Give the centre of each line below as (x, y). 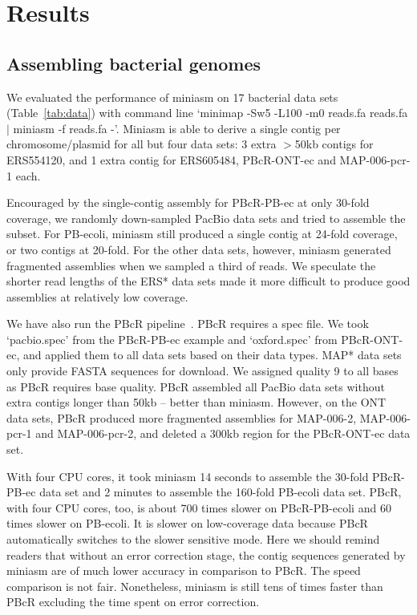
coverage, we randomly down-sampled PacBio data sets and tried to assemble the (206, 218)
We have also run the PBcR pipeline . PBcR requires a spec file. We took (188, 324)
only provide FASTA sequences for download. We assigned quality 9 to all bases (202, 371)
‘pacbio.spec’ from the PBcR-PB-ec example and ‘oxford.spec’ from (172, 339)
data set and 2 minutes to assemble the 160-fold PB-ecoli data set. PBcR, (221, 492)
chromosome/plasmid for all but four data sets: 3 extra (142, 144)
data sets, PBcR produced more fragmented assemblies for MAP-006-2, (182, 417)
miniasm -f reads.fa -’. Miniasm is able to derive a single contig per (177, 128)
